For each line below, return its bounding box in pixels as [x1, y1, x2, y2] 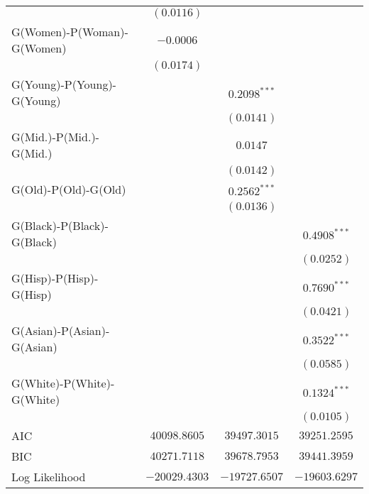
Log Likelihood [11, 468, 86, 485]
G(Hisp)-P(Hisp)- [11, 270, 99, 286]
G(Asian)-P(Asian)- [11, 322, 110, 339]
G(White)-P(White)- [11, 375, 115, 391]
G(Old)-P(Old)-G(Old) [11, 181, 126, 197]
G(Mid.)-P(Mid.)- [11, 128, 99, 145]
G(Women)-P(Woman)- [11, 23, 128, 40]
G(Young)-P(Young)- [11, 76, 116, 92]
